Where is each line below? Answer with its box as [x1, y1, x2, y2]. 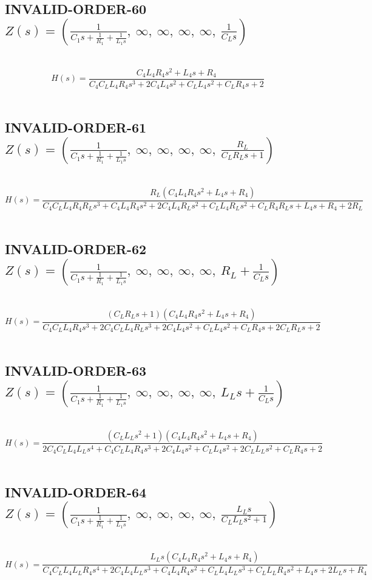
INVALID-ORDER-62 [5, 240, 147, 258]
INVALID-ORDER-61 [5, 118, 147, 137]
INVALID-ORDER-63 [5, 361, 147, 380]
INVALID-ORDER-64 [5, 483, 147, 501]
